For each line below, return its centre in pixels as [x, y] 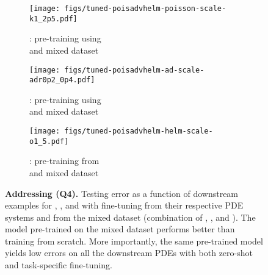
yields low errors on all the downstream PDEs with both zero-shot [129, 253]
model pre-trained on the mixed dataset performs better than [120, 229]
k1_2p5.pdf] [53, 19]
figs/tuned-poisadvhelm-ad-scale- [134, 70]
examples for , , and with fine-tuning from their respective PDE [124, 205]
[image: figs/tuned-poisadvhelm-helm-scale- [121, 131]
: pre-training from [64, 161]
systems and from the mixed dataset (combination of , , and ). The [130, 217]
